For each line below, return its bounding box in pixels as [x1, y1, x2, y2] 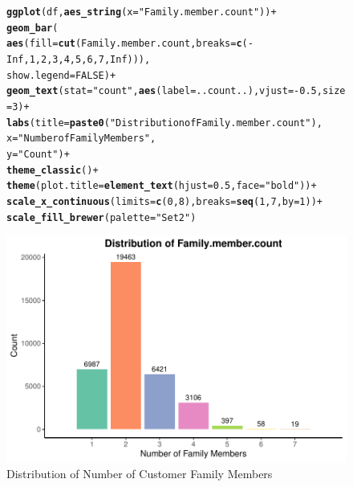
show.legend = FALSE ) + [6, 69, 116, 81]
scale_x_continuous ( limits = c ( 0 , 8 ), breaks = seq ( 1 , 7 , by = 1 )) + [6, 195, 323, 207]
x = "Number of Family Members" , [6, 133, 156, 145]
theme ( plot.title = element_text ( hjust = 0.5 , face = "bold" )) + [6, 180, 317, 192]
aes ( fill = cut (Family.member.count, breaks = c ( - [6, 38, 254, 50]
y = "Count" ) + [6, 148, 70, 160]
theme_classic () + [6, 164, 99, 176]
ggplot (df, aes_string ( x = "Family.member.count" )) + [6, 6, 277, 18]
